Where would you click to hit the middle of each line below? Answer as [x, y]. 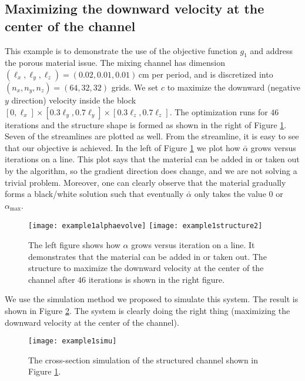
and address [272, 50]
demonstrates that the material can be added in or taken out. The [148, 256]
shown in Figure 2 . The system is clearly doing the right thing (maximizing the [148, 310]
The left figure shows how [74, 244]
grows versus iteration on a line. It [193, 244]
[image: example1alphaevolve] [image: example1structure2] [145, 226]
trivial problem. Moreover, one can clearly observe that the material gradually [145, 182]
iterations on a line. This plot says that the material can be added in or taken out [152, 159]
